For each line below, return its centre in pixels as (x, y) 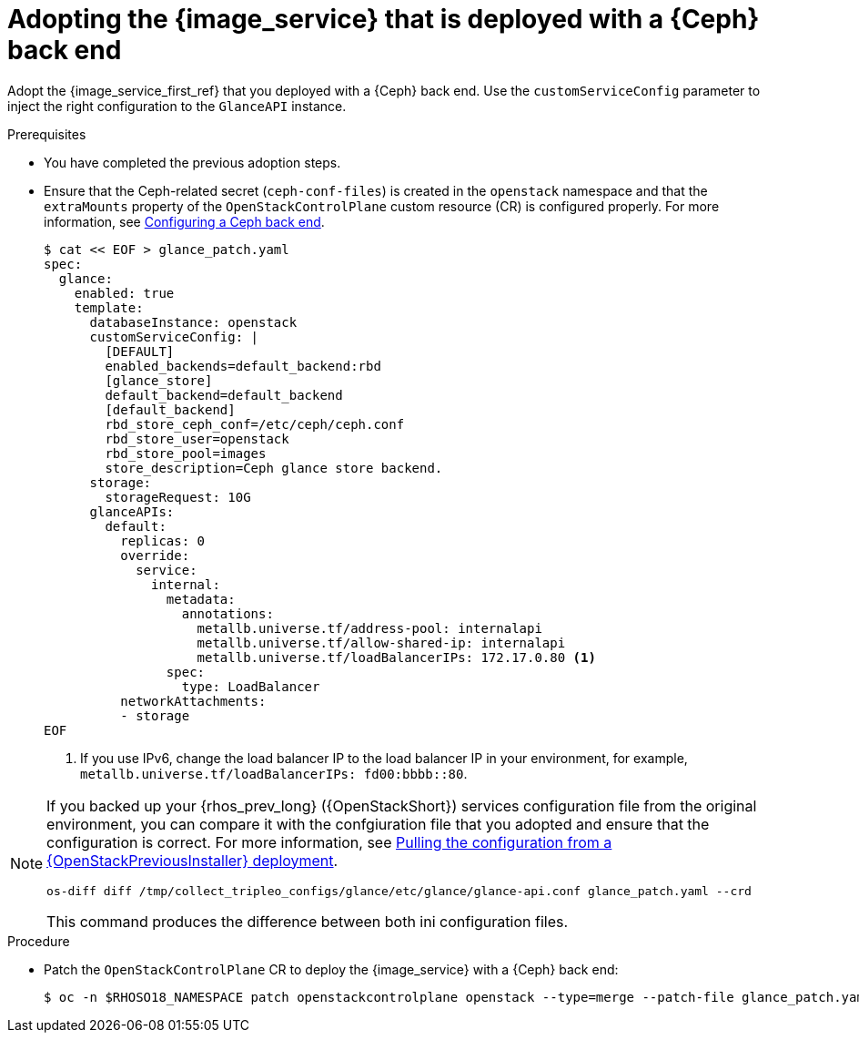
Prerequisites (47, 134)
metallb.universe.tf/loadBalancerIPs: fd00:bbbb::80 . (274, 773)
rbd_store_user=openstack (197, 438)
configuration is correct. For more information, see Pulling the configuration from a (329, 842)
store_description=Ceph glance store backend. (274, 468)
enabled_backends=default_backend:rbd (243, 366)
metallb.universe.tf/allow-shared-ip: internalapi (381, 642)
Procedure (39, 941)
